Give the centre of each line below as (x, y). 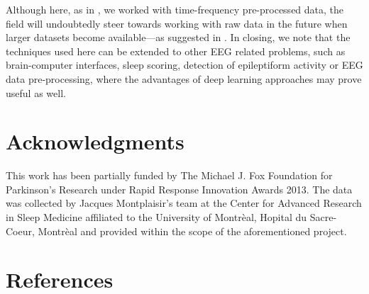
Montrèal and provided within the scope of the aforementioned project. (192, 231)
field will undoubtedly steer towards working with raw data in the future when (177, 23)
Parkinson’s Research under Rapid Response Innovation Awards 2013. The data (179, 189)
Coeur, (20, 231)
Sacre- (323, 217)
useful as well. (36, 92)
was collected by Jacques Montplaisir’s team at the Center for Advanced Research (184, 203)
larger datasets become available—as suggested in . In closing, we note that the (178, 37)
